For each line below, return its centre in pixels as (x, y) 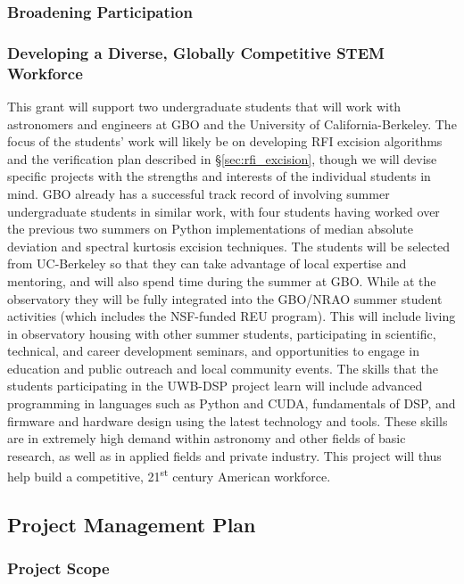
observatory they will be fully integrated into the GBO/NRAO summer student (225, 298)
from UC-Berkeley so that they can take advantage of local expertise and (207, 263)
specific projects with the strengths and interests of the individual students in (219, 176)
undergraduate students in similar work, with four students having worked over (224, 211)
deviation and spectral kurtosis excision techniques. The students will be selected (229, 246)
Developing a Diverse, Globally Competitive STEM (196, 52)
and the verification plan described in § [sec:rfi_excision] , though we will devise (222, 158)
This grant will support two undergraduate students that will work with (204, 106)
